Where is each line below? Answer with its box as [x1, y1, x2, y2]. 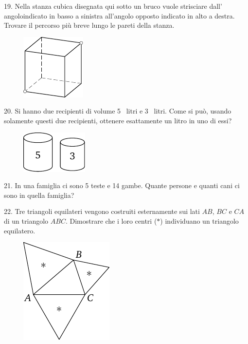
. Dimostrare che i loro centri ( [65, 215, 157, 226]
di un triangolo [4, 215, 49, 226]
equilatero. [4, 225, 35, 235]
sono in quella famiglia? [4, 190, 74, 200]
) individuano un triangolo [160, 215, 239, 226]
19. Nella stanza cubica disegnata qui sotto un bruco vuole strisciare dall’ [4, 1, 222, 11]
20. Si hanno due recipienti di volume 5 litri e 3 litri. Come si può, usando [4, 106, 231, 116]
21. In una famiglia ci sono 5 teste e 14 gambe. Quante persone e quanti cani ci [4, 180, 240, 191]
